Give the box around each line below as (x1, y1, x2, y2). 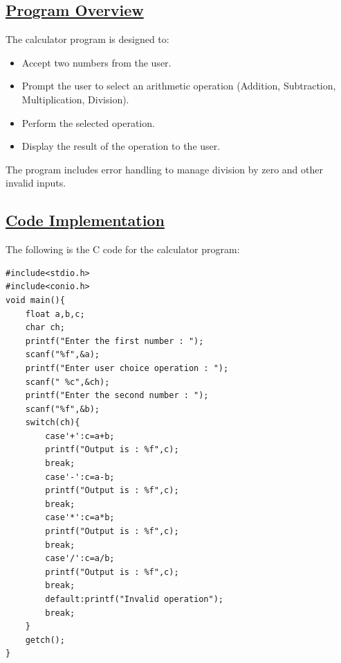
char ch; (25, 322, 65, 333)
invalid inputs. (6, 175, 66, 190)
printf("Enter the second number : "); (25, 390, 209, 401)
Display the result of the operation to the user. (21, 139, 221, 153)
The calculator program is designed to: (6, 32, 169, 46)
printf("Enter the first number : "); (25, 336, 204, 346)
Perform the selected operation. (21, 115, 155, 130)
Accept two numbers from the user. (21, 55, 172, 69)
